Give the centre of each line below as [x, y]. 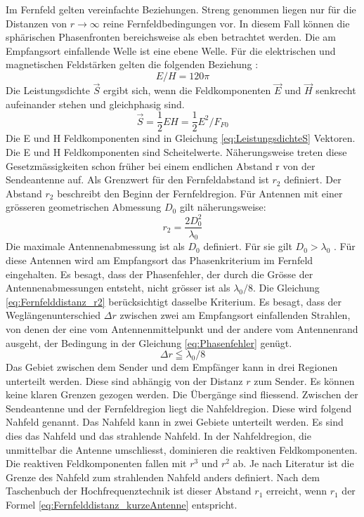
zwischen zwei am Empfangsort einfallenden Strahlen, [235, 315]
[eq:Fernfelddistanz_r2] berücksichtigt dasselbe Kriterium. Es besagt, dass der [174, 301]
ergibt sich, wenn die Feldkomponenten [187, 90]
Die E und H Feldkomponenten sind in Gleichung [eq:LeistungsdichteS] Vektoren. [181, 138]
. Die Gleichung [286, 288]
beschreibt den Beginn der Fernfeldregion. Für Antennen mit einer [200, 193]
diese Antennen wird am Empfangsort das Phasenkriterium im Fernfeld [160, 260]
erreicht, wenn [297, 491]
